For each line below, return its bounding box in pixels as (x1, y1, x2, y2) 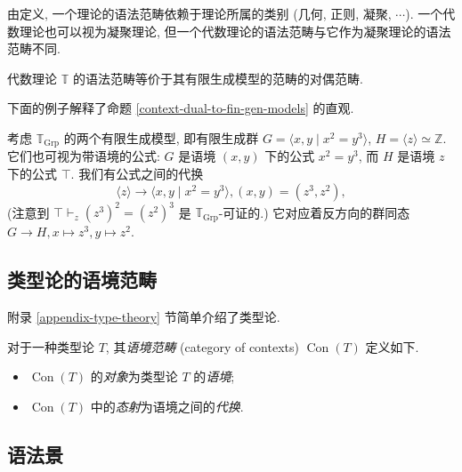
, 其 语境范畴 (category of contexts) (105, 337, 299, 356)
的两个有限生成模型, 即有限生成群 (63, 128, 259, 147)
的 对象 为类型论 (90, 367, 178, 386)
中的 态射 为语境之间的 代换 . (90, 396, 244, 415)
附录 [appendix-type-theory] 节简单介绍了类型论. (7, 307, 280, 325)
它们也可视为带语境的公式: (7, 147, 160, 165)
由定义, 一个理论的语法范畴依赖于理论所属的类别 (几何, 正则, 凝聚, (7, 4, 392, 22)
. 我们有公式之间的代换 (70, 164, 204, 183)
